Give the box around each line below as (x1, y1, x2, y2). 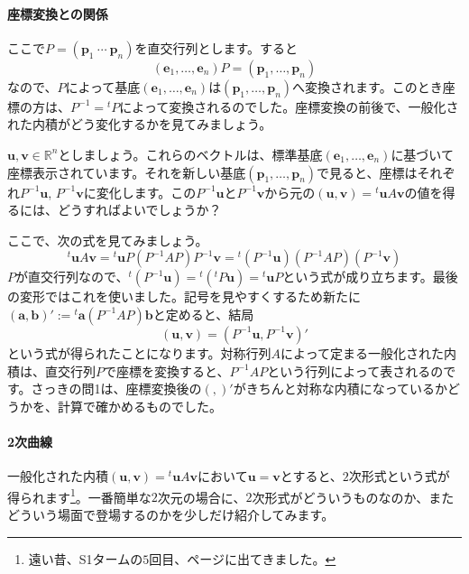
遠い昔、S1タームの (28, 549, 143, 568)
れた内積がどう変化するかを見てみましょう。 (7, 115, 272, 134)
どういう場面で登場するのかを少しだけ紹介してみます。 (7, 505, 335, 523)
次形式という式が (348, 467, 450, 486)
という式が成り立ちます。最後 (282, 267, 458, 286)
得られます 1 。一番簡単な (7, 485, 152, 506)
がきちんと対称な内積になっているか (233, 379, 447, 398)
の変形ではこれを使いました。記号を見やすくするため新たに (7, 287, 361, 306)
